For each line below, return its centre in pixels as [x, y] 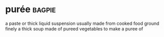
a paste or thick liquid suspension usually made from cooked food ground [82, 23]
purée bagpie [30, 9]
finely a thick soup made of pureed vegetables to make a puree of [74, 28]
